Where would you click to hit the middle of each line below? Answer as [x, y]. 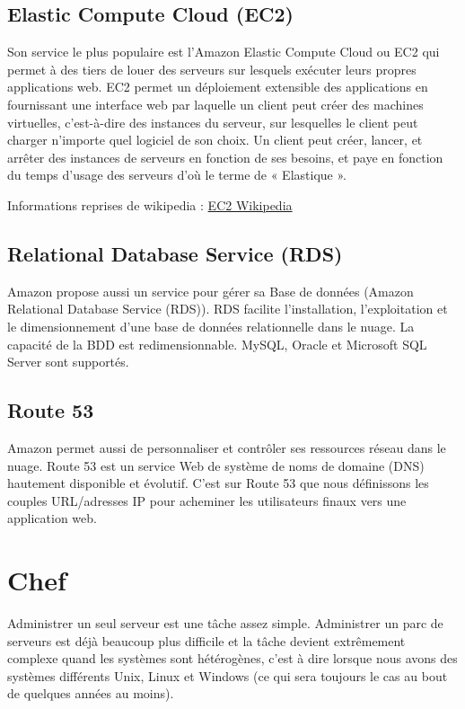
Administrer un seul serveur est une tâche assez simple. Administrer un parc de [225, 623]
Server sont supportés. [68, 362]
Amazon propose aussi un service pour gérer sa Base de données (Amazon [211, 291]
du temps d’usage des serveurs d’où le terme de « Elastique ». [177, 175]
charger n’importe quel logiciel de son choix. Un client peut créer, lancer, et [215, 140]
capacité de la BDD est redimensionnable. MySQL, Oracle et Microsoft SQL [217, 344]
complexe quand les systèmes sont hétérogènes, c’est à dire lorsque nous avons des [232, 658]
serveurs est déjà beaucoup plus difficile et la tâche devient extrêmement [206, 640]
